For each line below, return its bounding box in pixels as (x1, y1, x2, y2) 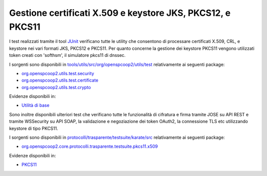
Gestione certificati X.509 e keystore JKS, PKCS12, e (9, 7, 231, 18)
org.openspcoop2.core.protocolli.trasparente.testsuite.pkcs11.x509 (21, 143, 158, 149)
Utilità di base (21, 102, 49, 108)
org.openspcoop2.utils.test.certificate (21, 77, 98, 84)
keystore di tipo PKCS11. (9, 125, 58, 131)
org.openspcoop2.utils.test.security (21, 70, 94, 76)
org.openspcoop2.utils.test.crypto (21, 84, 91, 90)
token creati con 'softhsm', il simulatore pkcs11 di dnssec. (9, 52, 126, 58)
